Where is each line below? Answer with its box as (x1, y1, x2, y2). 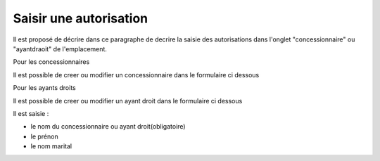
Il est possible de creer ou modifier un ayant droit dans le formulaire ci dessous (13, 96, 243, 105)
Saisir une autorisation (13, 11, 148, 26)
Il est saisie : (13, 109, 49, 117)
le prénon (30, 132, 59, 141)
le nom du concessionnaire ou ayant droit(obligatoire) (30, 122, 186, 131)
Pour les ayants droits (13, 84, 77, 92)
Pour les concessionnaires (13, 58, 90, 66)
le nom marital (30, 142, 72, 150)
